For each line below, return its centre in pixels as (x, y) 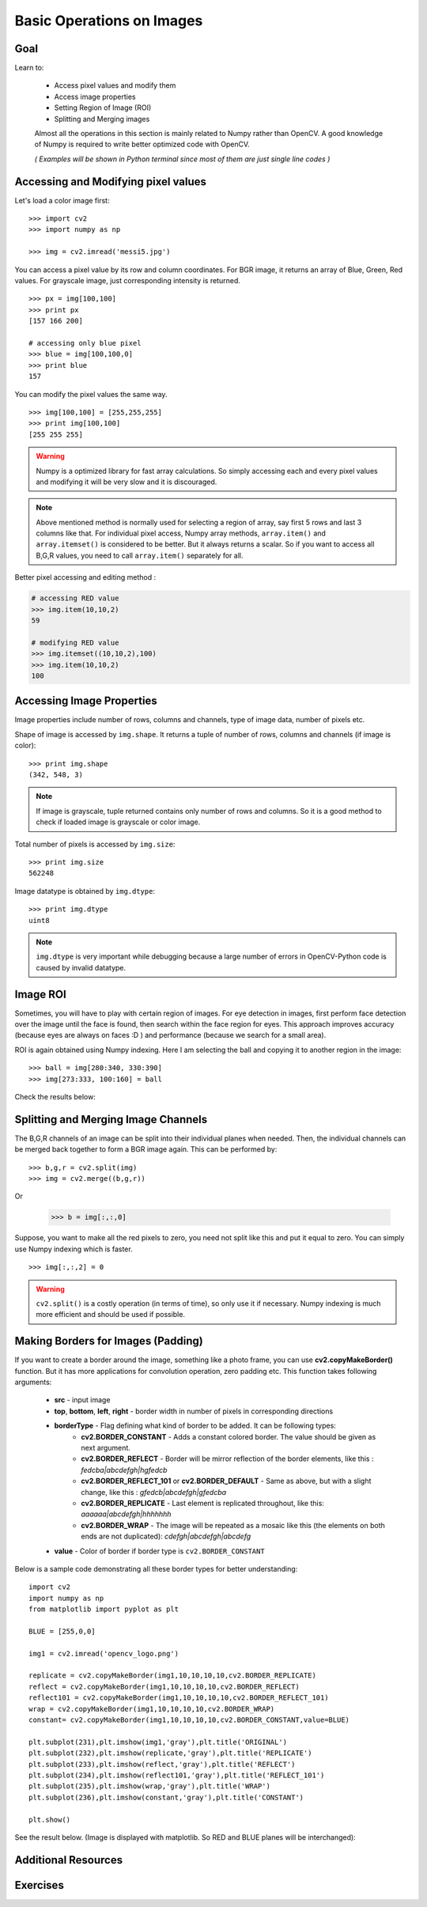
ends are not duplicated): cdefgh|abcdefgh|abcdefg (166, 1536)
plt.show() (50, 1820)
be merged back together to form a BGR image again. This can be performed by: (146, 1149)
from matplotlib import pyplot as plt (104, 1609)
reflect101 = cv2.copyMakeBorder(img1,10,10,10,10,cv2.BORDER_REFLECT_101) (179, 1698)
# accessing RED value (75, 598)
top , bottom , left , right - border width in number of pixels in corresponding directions (194, 1411)
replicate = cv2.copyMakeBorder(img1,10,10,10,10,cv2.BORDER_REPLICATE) (172, 1676)
